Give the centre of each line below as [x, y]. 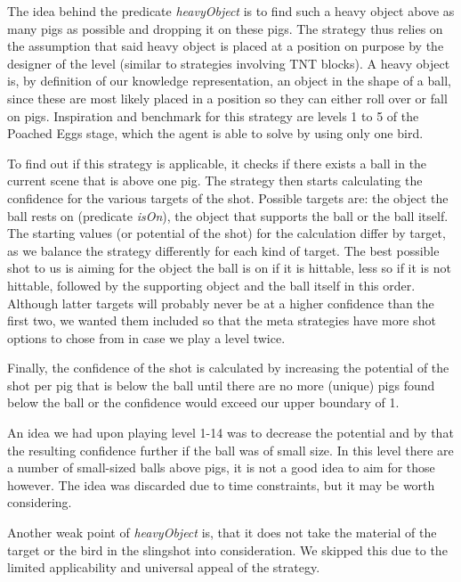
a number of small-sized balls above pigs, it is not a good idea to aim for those [221, 467]
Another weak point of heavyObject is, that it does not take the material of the [222, 533]
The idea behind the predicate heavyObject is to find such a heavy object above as [231, 11]
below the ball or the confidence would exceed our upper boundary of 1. [203, 402]
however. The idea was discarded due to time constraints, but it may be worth [221, 484]
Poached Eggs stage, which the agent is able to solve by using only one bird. [215, 133]
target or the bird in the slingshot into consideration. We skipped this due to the [227, 549]
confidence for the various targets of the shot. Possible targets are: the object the [228, 197]
